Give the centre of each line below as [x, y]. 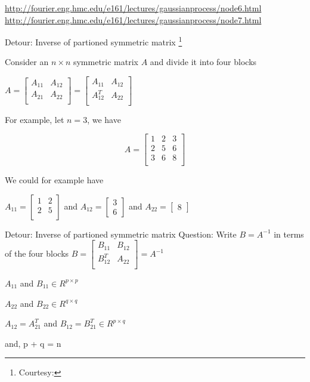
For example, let [35, 119]
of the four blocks [37, 253]
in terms [289, 234]
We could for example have [54, 180]
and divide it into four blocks [203, 62]
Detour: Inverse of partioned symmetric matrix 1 [94, 41]
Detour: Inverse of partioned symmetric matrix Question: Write [121, 234]
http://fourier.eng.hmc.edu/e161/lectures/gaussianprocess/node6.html [133, 8]
